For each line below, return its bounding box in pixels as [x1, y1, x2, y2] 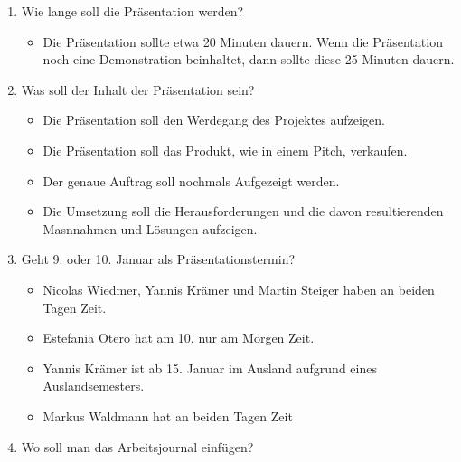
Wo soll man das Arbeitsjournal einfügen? [21, 437, 254, 456]
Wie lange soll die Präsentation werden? [21, 2, 244, 20]
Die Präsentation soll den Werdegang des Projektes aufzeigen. [42, 110, 385, 129]
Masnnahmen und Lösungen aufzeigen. [42, 219, 258, 238]
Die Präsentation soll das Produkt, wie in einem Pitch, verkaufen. [42, 140, 408, 159]
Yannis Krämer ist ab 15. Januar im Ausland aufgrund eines [42, 358, 377, 377]
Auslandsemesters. [42, 376, 145, 395]
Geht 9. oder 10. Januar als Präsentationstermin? [21, 250, 296, 269]
